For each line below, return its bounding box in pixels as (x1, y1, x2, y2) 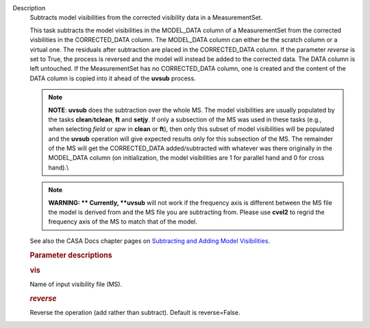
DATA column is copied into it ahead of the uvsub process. (29, 74, 196, 82)
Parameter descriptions (29, 250, 112, 260)
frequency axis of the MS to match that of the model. (48, 218, 198, 226)
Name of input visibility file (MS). (29, 280, 123, 288)
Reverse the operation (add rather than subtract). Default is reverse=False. (29, 309, 241, 317)
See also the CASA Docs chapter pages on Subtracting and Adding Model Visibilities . (29, 237, 271, 245)
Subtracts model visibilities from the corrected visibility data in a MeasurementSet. (29, 14, 263, 22)
